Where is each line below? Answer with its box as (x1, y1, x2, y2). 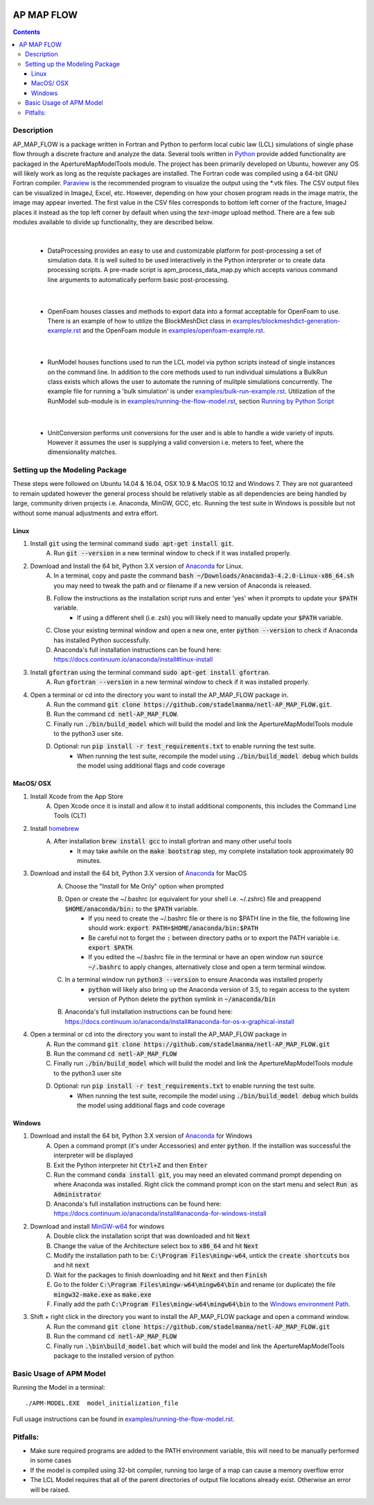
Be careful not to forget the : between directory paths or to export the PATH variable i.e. (88, 934, 340, 942)
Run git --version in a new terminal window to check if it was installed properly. (53, 549, 292, 557)
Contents (12, 28, 41, 36)
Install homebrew (30, 824, 80, 832)
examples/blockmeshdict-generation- (232, 317, 341, 326)
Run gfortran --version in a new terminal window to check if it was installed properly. (53, 678, 310, 687)
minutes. (77, 856, 102, 864)
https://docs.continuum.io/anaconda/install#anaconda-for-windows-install (53, 1209, 267, 1218)
